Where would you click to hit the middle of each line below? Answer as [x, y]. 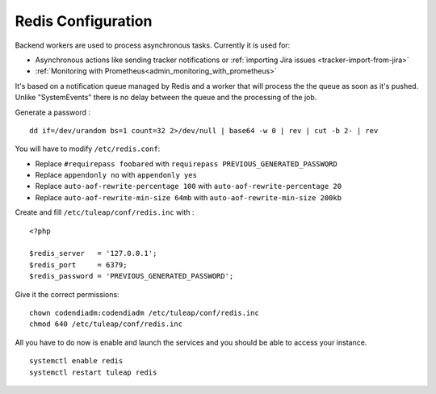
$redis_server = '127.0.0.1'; [93, 254]
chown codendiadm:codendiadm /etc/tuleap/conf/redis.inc [145, 312]
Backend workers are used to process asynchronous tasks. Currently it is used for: [153, 45]
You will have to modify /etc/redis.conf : [88, 149]
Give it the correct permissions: [67, 294]
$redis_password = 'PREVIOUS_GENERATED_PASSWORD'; [132, 276]
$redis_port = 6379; [78, 265]
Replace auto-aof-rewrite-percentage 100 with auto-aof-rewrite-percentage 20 [189, 187]
